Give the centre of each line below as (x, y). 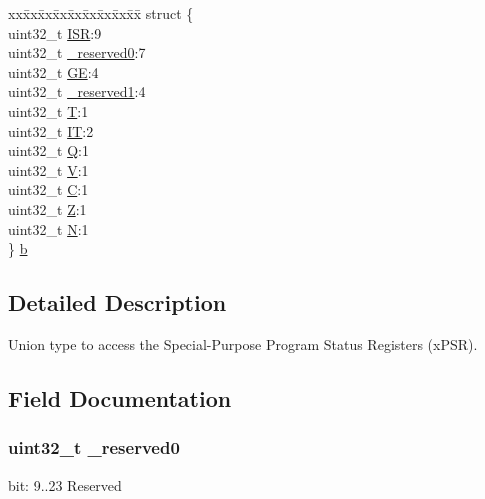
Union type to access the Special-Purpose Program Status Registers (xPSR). (243, 343)
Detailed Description (117, 302)
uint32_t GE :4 (53, 71)
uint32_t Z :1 (47, 208)
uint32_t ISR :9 (55, 32)
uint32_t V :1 (48, 169)
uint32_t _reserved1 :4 (77, 91)
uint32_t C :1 (48, 189)
